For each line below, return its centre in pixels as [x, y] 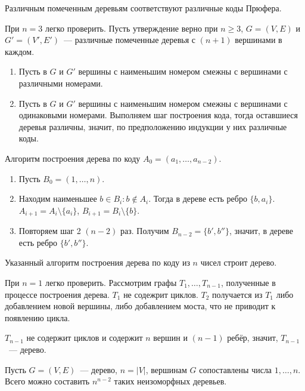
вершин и [170, 338]
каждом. [20, 51]
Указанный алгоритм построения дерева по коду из [97, 262]
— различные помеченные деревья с [130, 40]
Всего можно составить [47, 381]
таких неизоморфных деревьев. [170, 381]
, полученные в [248, 282]
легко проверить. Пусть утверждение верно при [131, 28]
